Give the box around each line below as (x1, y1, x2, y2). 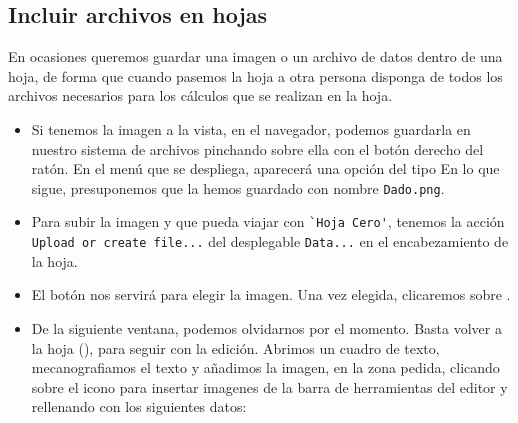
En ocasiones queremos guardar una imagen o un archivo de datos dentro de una (8, 46, 503, 67)
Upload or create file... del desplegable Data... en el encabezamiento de (31, 231, 509, 252)
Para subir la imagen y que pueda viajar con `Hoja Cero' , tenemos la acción (31, 211, 505, 232)
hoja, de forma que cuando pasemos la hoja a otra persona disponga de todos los (8, 65, 503, 86)
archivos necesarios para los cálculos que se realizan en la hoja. (8, 85, 393, 106)
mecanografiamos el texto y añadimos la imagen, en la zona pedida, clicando (31, 357, 500, 378)
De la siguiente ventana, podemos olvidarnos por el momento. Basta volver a (31, 317, 502, 338)
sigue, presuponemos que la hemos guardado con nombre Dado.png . (31, 177, 445, 198)
